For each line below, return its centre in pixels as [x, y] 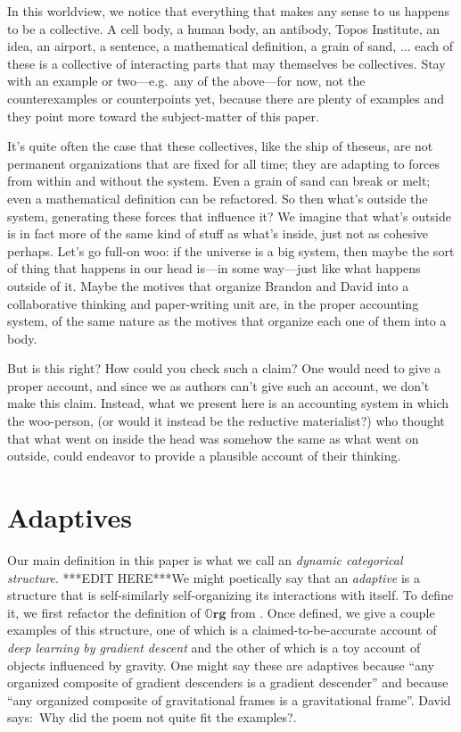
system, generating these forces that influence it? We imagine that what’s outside [229, 216]
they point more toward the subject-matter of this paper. [163, 116]
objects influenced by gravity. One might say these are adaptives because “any [221, 665]
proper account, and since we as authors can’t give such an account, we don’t [218, 385]
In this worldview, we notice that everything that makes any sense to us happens [228, 11]
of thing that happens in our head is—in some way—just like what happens [214, 268]
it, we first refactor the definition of [104, 612]
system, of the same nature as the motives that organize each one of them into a [227, 321]
